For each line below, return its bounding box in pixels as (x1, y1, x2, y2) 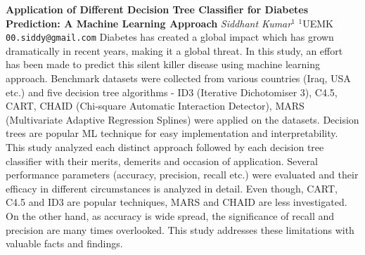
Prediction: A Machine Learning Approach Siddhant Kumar (6, 15, 292, 30)
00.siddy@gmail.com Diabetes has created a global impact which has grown (6, 30, 334, 44)
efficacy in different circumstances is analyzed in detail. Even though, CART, (6, 181, 338, 195)
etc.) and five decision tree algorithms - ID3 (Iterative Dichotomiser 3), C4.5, (6, 84, 338, 99)
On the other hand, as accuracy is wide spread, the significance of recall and (6, 208, 335, 223)
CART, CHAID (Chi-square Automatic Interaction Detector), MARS (6, 98, 305, 113)
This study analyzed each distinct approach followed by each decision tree (6, 140, 324, 154)
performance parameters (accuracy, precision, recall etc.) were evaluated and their (6, 167, 359, 182)
